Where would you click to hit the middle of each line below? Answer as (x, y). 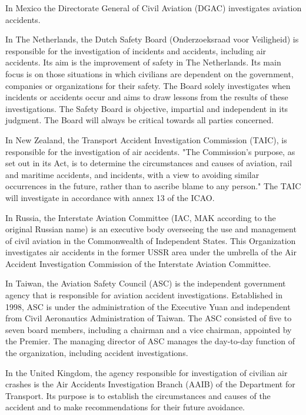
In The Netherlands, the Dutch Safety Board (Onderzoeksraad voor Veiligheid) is (152, 39)
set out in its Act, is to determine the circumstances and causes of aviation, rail (149, 163)
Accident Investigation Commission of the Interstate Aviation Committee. (138, 263)
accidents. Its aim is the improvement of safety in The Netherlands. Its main (143, 62)
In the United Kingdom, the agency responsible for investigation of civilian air (147, 372)
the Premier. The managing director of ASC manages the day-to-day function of (150, 341)
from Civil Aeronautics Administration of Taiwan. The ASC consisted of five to (149, 318)
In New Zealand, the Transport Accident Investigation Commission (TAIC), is (146, 139)
